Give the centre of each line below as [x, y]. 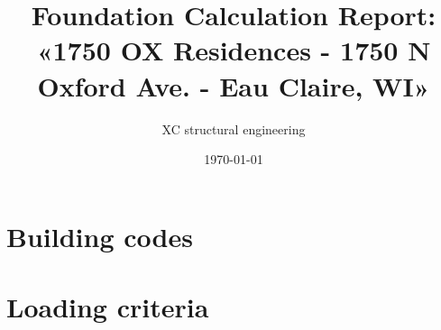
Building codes [100, 236]
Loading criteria [108, 307]
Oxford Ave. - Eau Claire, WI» [234, 85]
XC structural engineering [234, 128]
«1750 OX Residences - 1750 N [234, 50]
